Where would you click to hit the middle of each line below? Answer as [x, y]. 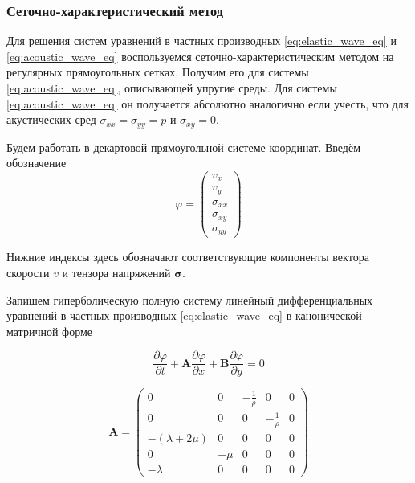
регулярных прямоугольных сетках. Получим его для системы [158, 72]
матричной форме [50, 331]
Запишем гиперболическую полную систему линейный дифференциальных [190, 299]
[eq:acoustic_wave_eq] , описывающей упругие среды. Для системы [172, 88]
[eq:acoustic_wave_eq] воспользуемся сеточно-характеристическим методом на [200, 56]
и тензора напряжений [116, 272]
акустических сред [51, 119]
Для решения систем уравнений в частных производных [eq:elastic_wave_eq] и [201, 41]
